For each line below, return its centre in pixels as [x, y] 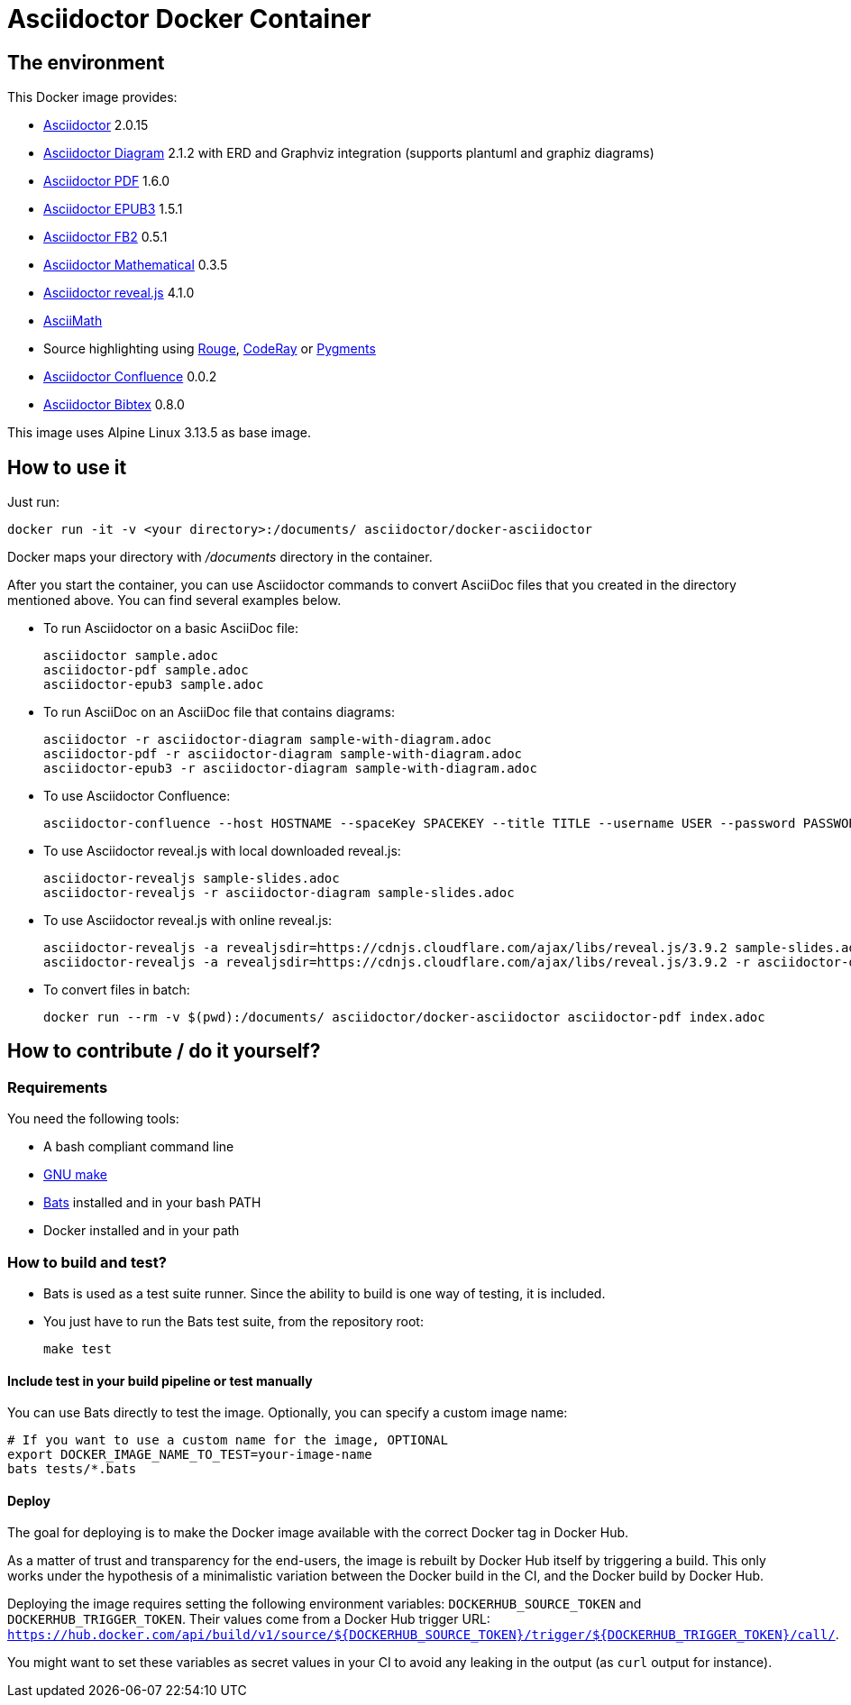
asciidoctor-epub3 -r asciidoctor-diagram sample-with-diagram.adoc [290, 769]
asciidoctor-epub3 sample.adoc [154, 685]
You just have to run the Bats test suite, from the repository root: [233, 1321]
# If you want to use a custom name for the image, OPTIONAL [228, 1440]
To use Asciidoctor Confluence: [137, 796]
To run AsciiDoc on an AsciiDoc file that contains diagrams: [219, 712]
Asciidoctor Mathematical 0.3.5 [136, 265]
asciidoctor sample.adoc [131, 656]
